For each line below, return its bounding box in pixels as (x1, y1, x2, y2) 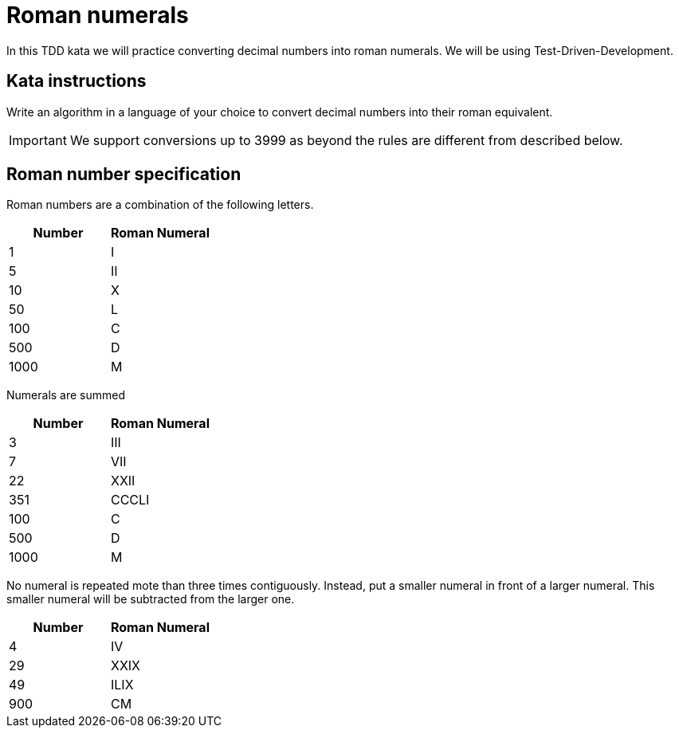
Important (9, 131, 67, 148)
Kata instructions (6, 71, 147, 92)
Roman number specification (6, 164, 241, 185)
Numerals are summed (6, 388, 126, 402)
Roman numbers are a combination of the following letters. (6, 198, 314, 212)
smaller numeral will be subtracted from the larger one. (6, 592, 295, 606)
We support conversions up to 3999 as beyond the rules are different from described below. (69, 131, 623, 148)
